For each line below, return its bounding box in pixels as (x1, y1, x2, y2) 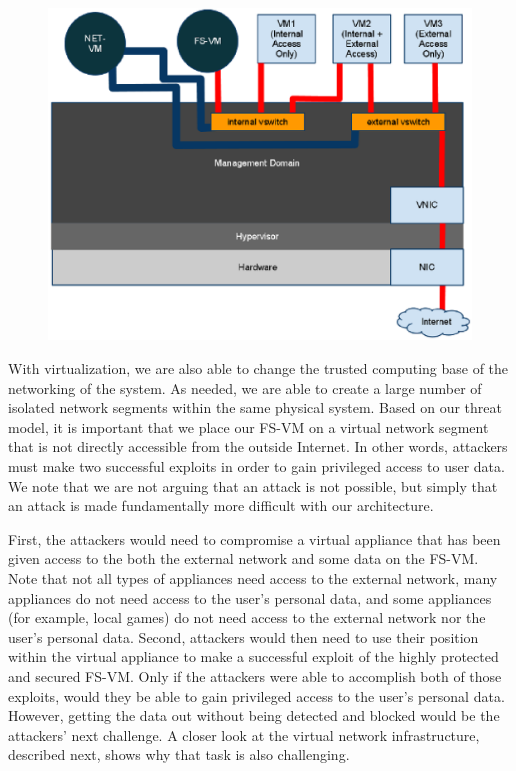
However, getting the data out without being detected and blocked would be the (8, 705, 500, 726)
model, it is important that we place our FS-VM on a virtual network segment (8, 416, 489, 437)
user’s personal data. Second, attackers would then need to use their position (8, 626, 479, 647)
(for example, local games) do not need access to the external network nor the (8, 607, 486, 628)
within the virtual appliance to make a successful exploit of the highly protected (8, 646, 499, 667)
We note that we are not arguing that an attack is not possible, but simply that (8, 475, 498, 496)
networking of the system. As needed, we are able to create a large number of (8, 377, 482, 398)
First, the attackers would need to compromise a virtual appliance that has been (8, 528, 501, 549)
